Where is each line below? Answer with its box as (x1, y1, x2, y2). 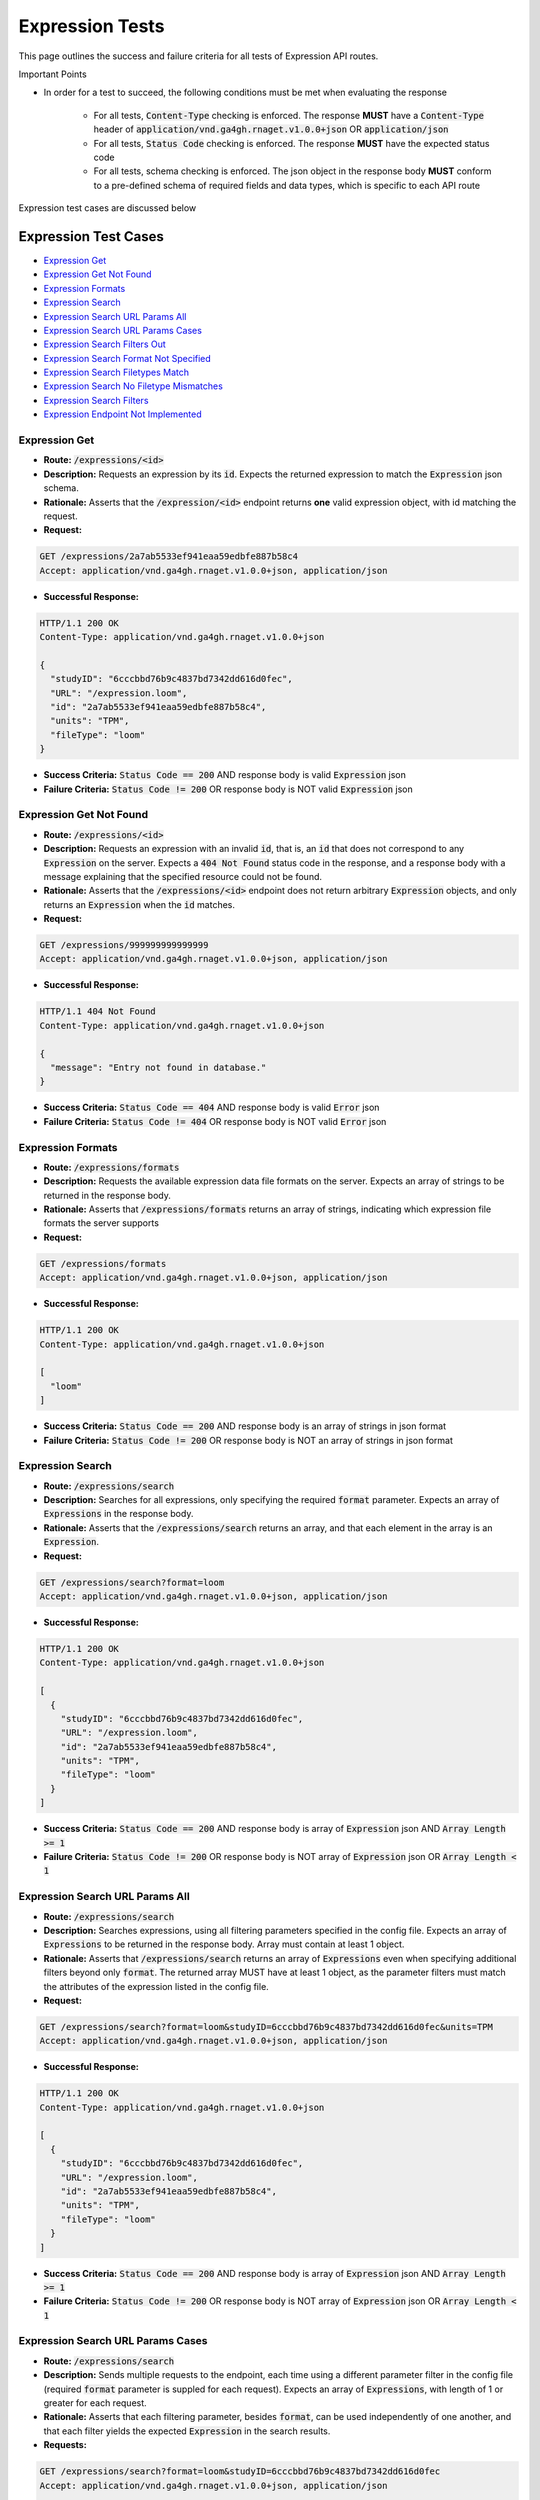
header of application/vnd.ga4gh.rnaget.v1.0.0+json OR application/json (93, 123, 449, 135)
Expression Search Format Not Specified (43, 352, 212, 364)
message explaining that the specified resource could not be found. (43, 870, 323, 882)
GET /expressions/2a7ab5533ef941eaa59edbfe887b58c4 (39, 551, 299, 562)
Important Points (18, 68, 87, 80)
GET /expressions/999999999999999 (39, 940, 209, 951)
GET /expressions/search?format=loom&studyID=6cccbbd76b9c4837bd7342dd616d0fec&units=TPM (39, 2021, 494, 2032)
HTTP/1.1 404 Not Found (39, 1006, 157, 1017)
